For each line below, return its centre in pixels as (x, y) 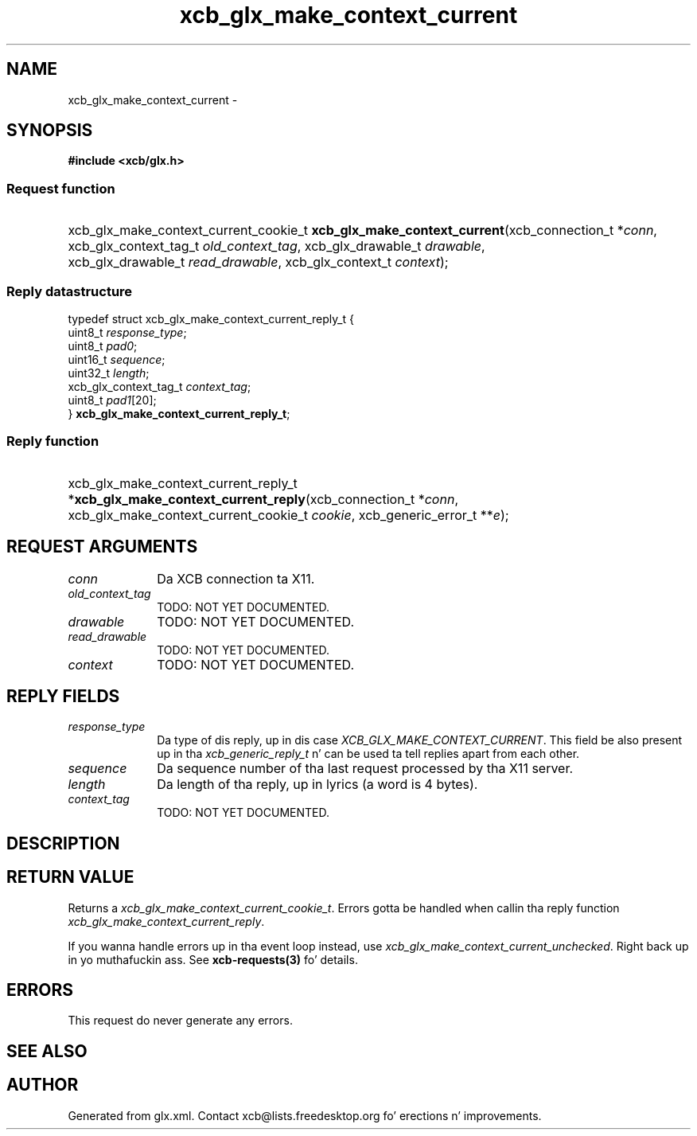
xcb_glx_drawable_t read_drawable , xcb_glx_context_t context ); (258, 262)
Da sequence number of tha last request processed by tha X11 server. (365, 769)
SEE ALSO (47, 1051)
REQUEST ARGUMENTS (102, 547)
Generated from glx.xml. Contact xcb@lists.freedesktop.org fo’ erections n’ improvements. (305, 1115)
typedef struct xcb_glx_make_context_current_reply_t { (211, 318)
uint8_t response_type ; (127, 332)
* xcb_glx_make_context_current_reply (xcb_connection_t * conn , (263, 499)
